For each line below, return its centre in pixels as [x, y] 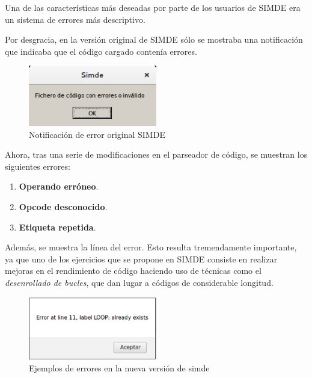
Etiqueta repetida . [57, 227]
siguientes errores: [38, 166]
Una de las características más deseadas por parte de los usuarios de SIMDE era [153, 7]
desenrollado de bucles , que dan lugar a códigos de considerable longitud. [139, 283]
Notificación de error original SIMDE [97, 134]
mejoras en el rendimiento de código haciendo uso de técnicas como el [133, 271]
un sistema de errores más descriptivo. [75, 19]
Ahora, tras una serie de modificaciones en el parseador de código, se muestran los [156, 154]
